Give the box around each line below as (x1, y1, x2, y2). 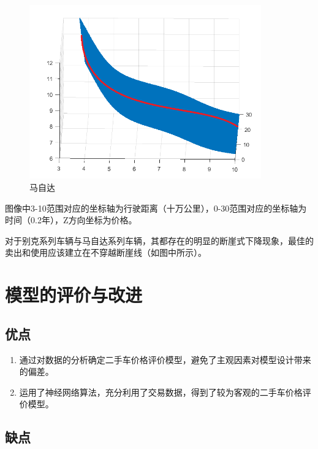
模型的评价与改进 (5, 282, 143, 307)
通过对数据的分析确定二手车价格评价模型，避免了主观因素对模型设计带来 (19, 353, 311, 366)
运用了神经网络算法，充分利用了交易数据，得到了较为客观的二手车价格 (19, 385, 303, 398)
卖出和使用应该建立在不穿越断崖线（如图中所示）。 (5, 246, 206, 259)
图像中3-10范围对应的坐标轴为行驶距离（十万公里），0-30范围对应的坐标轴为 (5, 201, 307, 214)
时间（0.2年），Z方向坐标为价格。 (5, 213, 137, 226)
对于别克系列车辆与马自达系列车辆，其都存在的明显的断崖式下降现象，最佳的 (5, 234, 314, 247)
